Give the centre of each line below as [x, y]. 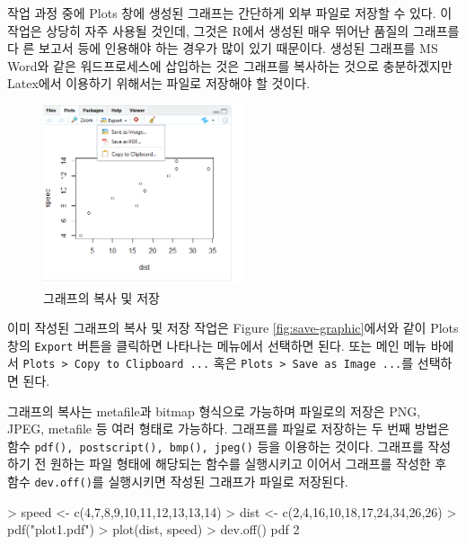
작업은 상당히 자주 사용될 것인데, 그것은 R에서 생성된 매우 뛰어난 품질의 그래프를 [233, 30]
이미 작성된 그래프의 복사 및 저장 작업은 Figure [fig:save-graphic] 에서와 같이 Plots [233, 328]
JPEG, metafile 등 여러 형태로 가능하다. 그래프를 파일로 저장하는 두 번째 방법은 [229, 429]
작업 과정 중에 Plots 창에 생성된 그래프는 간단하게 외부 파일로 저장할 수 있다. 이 [230, 13]
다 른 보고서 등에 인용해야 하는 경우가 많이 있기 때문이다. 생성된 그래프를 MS [223, 48]
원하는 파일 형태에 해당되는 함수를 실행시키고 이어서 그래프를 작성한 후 [248, 464]
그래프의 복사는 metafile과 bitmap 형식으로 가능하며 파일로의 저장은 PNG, [214, 411]
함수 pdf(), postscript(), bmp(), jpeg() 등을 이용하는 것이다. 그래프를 [215, 446]
